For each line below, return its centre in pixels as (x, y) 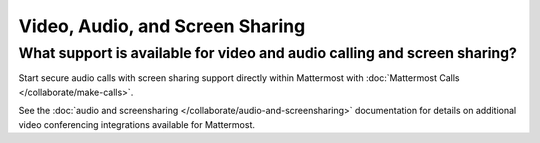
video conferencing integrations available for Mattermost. (136, 124)
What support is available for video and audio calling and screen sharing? (267, 53)
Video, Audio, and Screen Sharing (162, 26)
